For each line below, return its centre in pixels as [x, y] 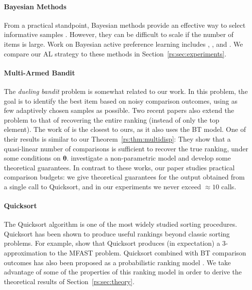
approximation [25, 253]
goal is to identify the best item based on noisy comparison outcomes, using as [121, 100]
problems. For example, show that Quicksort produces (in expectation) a [112, 243]
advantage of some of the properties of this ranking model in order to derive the [123, 272]
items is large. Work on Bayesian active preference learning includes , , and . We [124, 44]
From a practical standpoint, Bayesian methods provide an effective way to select [125, 25]
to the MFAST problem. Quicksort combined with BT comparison [148, 253]
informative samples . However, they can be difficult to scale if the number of [119, 34]
